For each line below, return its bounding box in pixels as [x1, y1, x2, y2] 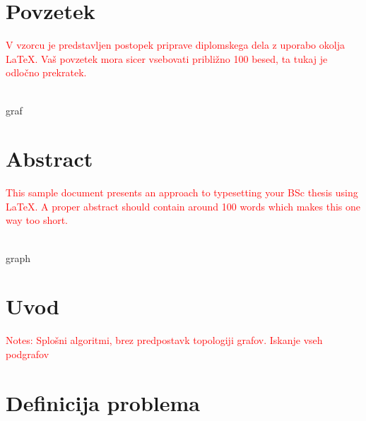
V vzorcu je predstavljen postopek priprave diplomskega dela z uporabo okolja [6, 37, 345, 52]
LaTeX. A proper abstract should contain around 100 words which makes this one [6, 198, 361, 213]
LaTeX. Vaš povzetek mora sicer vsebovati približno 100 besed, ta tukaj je [6, 51, 328, 66]
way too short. [6, 213, 69, 227]
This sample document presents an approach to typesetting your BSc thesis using [6, 185, 358, 200]
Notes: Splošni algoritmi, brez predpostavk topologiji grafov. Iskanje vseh [6, 333, 323, 348]
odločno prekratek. [6, 65, 87, 80]
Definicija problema [6, 388, 200, 417]
